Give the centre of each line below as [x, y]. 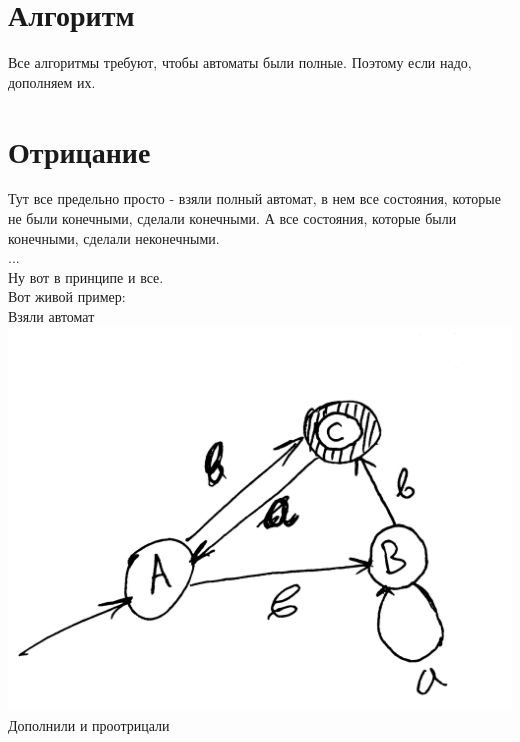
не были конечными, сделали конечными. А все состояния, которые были [232, 218]
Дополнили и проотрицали [89, 725]
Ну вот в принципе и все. [86, 276]
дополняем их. [52, 81]
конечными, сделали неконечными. [114, 237]
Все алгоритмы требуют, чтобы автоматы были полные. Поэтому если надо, [240, 62]
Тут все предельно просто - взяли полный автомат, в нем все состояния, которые [254, 198]
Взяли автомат [51, 316]
